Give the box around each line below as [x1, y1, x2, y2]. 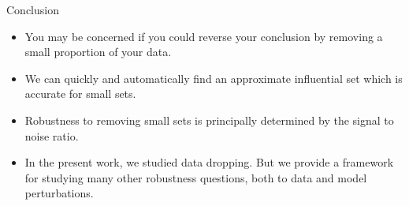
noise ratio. [24, 127, 79, 144]
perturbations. [24, 185, 94, 201]
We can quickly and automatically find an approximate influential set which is [24, 69, 403, 86]
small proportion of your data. [24, 43, 172, 60]
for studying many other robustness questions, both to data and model [24, 169, 367, 185]
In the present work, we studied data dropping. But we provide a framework [24, 154, 394, 170]
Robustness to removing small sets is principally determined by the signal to [24, 111, 394, 128]
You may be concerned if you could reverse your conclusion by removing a [24, 28, 383, 44]
